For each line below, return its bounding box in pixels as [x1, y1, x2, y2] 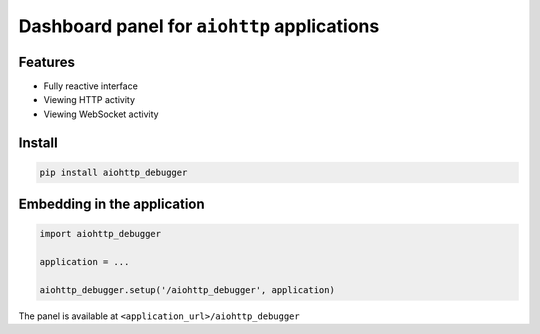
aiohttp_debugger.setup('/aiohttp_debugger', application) [39, 285, 335, 295]
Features [18, 53, 75, 70]
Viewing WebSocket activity [43, 108, 159, 120]
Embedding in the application [18, 196, 205, 213]
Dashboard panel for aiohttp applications [18, 15, 380, 37]
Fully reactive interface [43, 80, 139, 92]
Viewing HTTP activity [43, 94, 135, 106]
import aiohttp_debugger [39, 228, 162, 240]
